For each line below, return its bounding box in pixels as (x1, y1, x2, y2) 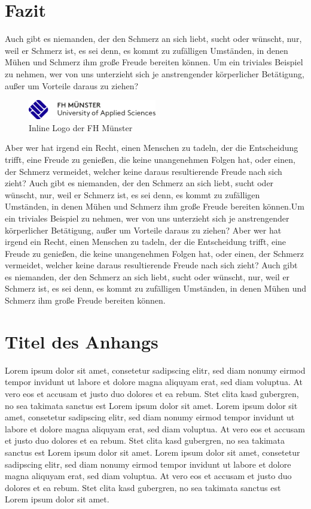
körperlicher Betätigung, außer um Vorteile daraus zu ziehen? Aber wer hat (5, 223, 282, 236)
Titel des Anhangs (5, 329, 158, 353)
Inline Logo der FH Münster (29, 121, 133, 134)
